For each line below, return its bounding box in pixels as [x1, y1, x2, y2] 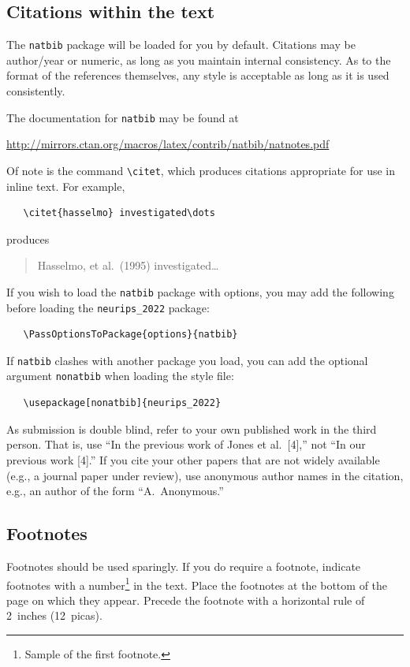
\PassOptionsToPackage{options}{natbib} [23, 329, 238, 341]
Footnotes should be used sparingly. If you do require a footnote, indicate [6, 557, 361, 574]
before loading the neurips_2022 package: [6, 299, 210, 315]
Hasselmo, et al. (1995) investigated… [37, 257, 219, 274]
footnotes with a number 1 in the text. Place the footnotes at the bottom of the [6, 574, 388, 593]
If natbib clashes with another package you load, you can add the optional [6, 352, 368, 368]
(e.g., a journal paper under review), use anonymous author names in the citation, [6, 467, 404, 483]
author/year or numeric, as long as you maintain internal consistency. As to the [6, 51, 391, 68]
